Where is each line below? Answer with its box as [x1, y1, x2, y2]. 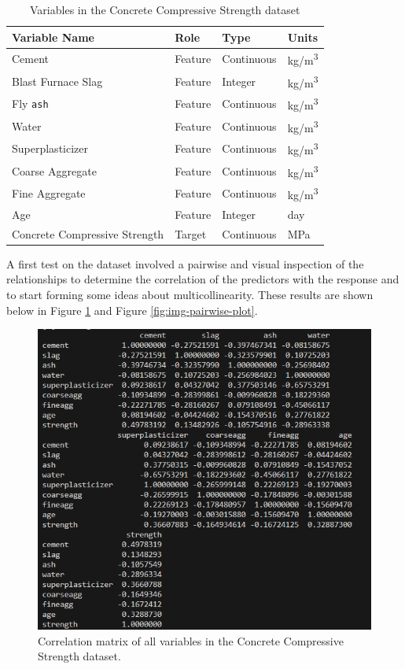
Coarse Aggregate [12, 162, 97, 179]
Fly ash [12, 95, 49, 112]
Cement [12, 50, 50, 67]
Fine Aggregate [12, 185, 86, 201]
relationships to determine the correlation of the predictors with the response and [6, 271, 399, 287]
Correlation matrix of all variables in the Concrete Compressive [38, 632, 344, 649]
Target [175, 225, 207, 242]
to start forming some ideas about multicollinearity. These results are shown [6, 286, 374, 303]
